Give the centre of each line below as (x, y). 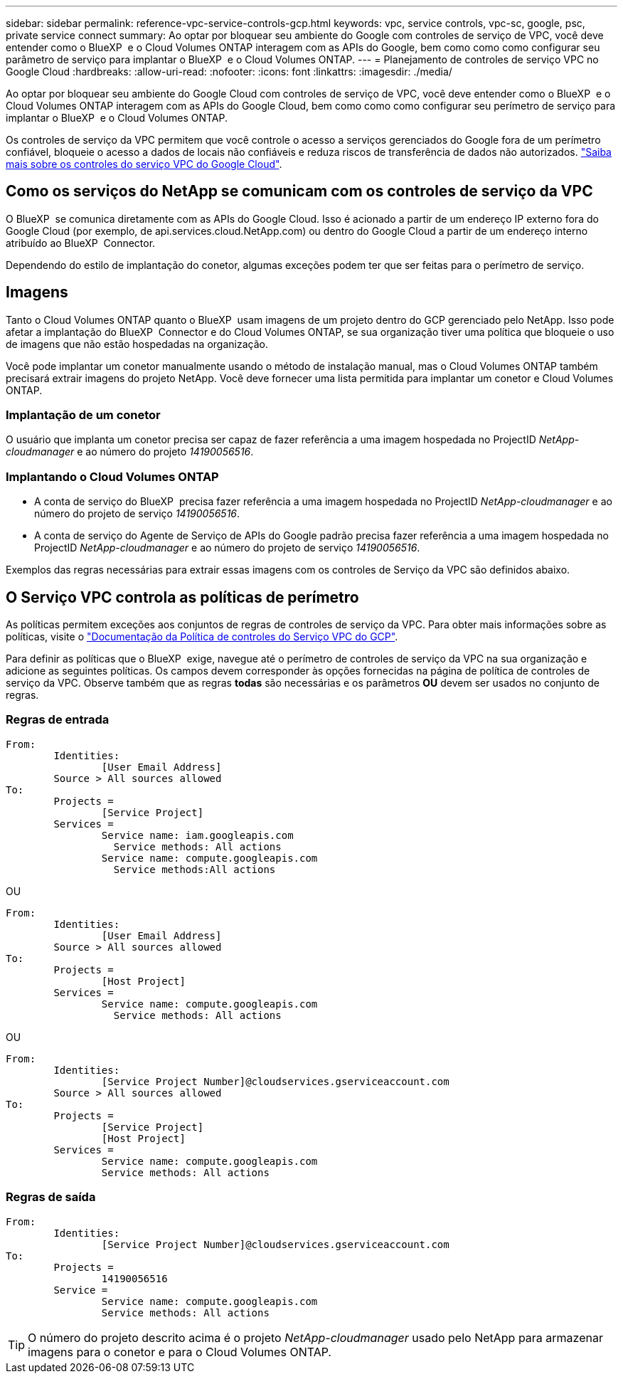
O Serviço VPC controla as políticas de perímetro (182, 597)
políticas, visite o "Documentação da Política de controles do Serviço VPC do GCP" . (202, 637)
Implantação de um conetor (83, 415)
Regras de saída (51, 1197)
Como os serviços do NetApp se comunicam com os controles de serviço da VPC (299, 191)
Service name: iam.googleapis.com (197, 835)
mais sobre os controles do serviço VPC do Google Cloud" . (144, 164)
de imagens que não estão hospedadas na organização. (137, 344)
